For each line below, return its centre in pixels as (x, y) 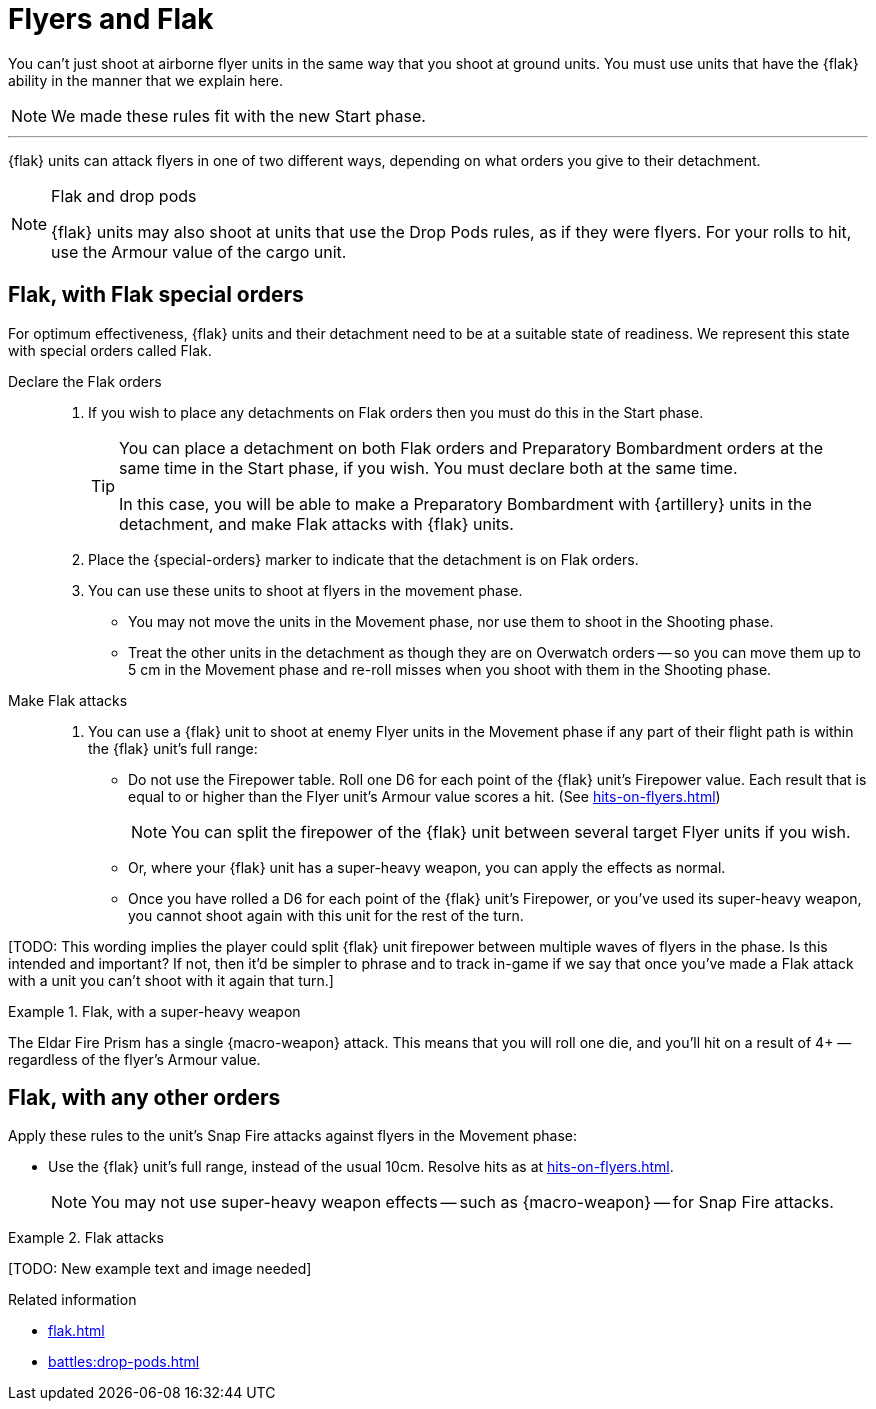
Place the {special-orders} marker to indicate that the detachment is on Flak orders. (363, 559)
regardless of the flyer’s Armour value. (134, 1059)
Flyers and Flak (111, 19)
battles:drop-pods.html (124, 1362)
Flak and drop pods (124, 195)
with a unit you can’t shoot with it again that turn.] (171, 980)
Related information (72, 1300)
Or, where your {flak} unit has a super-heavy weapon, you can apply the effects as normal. (427, 867)
